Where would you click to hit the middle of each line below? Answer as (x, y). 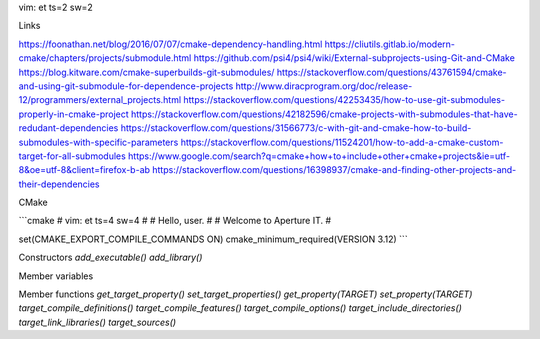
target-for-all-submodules (72, 156)
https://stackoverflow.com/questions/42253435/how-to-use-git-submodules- (344, 100)
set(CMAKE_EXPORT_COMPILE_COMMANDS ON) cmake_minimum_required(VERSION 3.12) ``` (213, 239)
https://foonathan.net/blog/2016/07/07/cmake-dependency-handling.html (170, 44)
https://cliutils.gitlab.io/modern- (389, 44)
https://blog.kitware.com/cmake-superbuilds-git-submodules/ (146, 72)
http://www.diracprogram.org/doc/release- (324, 86)
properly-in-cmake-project (73, 114)
